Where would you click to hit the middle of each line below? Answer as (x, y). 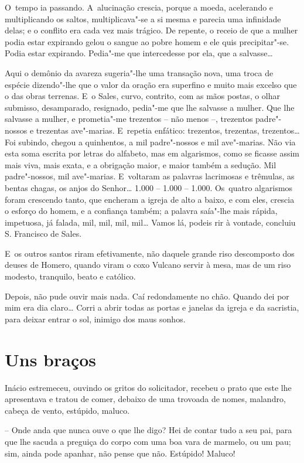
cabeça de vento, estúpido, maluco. (67, 410)
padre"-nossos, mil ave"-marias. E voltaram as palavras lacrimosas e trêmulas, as (150, 176)
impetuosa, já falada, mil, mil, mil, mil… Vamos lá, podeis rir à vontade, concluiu (150, 222)
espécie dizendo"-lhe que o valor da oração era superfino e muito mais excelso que (151, 84)
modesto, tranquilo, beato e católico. (70, 276)
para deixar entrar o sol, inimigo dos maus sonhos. (95, 319)
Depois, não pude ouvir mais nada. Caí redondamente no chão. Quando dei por (147, 296)
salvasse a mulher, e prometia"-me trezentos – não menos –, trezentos (129, 119)
